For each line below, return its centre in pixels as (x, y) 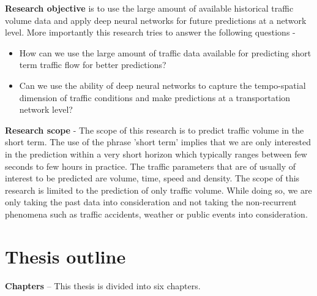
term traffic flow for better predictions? (93, 65)
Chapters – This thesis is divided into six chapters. (103, 285)
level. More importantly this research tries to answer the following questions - (150, 32)
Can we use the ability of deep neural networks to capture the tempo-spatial (162, 85)
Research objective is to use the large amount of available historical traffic (149, 8)
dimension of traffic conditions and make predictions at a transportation (155, 97)
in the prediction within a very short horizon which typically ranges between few (156, 154)
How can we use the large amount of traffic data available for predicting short (165, 52)
